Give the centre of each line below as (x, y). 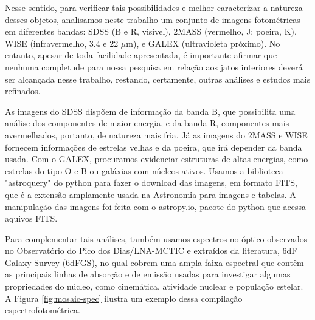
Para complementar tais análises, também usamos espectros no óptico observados (156, 238)
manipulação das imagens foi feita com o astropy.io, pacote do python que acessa (156, 206)
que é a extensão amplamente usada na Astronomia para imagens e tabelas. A (151, 194)
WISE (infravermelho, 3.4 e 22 (62, 43)
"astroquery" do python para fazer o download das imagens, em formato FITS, (151, 182)
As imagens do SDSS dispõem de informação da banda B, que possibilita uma (150, 111)
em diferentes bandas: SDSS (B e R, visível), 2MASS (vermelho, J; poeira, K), (151, 31)
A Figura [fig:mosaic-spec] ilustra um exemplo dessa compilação (124, 298)
